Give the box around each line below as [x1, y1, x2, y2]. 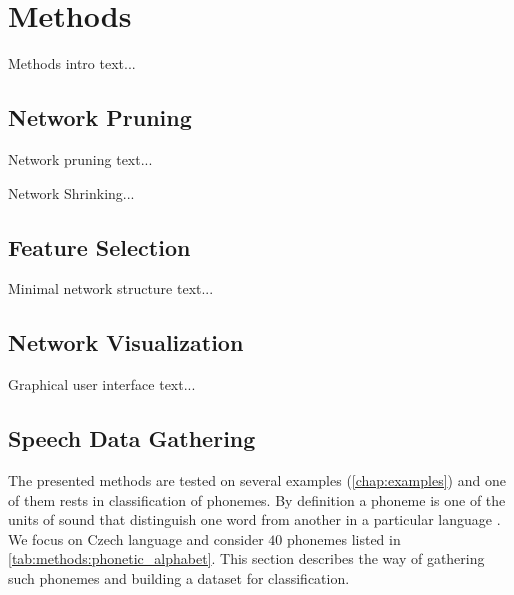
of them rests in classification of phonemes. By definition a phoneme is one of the [8, 489, 506, 510]
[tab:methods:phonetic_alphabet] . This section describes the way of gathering [8, 548, 485, 569]
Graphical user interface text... [8, 374, 196, 395]
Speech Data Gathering [8, 423, 256, 454]
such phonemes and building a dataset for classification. [8, 567, 350, 588]
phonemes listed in [287, 528, 401, 549]
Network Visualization [8, 327, 244, 358]
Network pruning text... [8, 148, 153, 169]
